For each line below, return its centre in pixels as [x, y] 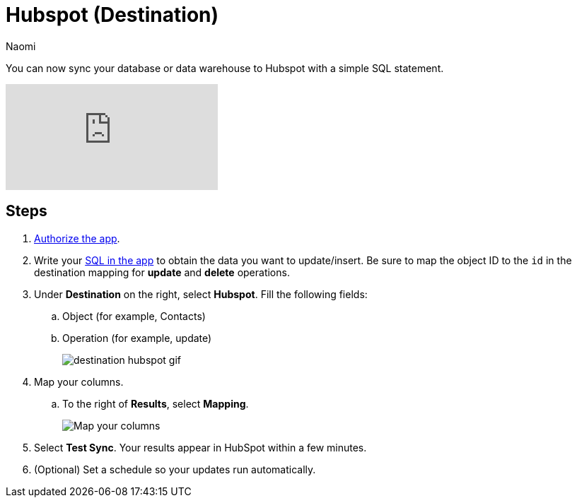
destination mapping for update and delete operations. [162, 272]
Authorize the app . [77, 238]
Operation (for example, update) [137, 338]
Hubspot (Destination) [112, 15]
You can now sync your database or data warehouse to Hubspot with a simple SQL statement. [225, 68]
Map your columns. [79, 381]
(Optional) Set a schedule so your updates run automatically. [175, 469]
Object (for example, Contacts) [134, 316]
